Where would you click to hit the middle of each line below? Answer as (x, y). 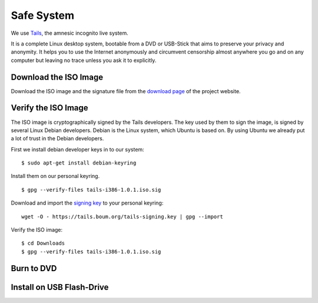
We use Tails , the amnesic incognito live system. (70, 33)
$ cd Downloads (43, 243)
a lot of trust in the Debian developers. (57, 139)
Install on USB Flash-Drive (60, 287)
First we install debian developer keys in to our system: (77, 149)
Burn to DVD (34, 268)
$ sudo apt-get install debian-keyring (79, 163)
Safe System (43, 15)
